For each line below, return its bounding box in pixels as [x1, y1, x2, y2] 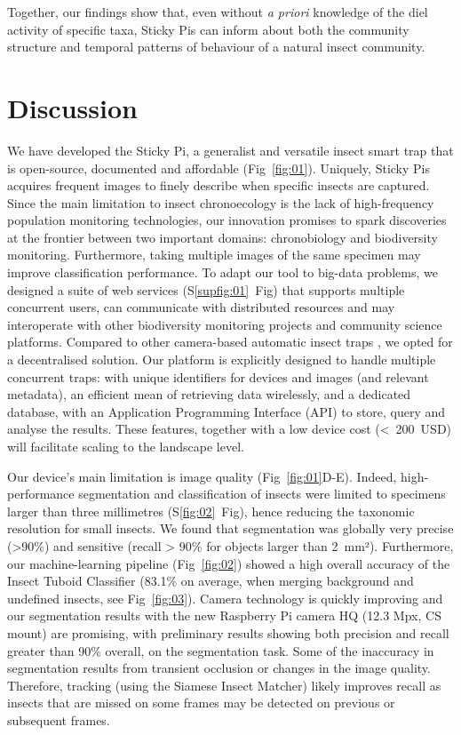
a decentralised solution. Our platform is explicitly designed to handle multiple [7, 350, 436, 369]
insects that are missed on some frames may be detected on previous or [7, 693, 395, 712]
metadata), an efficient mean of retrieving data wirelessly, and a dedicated [7, 385, 411, 403]
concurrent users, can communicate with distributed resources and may [7, 298, 395, 316]
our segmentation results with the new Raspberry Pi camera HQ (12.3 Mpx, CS [7, 606, 441, 625]
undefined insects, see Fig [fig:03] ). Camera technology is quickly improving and [7, 588, 443, 607]
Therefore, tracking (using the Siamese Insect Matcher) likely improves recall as [7, 675, 441, 694]
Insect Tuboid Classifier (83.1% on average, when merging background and [7, 571, 414, 590]
